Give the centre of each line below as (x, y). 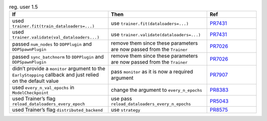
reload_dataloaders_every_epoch (48, 104)
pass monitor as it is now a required (152, 72)
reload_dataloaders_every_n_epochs (151, 104)
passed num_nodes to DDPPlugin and (52, 44)
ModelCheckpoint (30, 93)
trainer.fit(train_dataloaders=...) (53, 27)
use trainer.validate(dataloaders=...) (156, 34)
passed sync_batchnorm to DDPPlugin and (58, 57)
